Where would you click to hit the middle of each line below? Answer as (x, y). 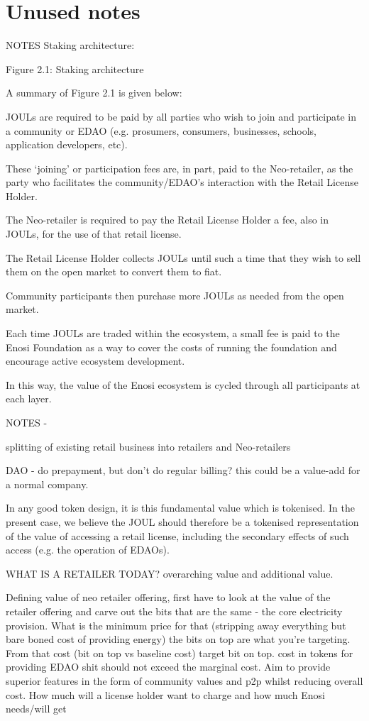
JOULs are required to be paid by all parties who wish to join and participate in (181, 116)
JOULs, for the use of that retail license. (94, 234)
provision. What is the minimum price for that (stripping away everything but (176, 625)
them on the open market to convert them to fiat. (114, 271)
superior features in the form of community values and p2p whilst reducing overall (184, 680)
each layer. (29, 398)
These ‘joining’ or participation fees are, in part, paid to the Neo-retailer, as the (180, 168)
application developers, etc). (67, 144)
